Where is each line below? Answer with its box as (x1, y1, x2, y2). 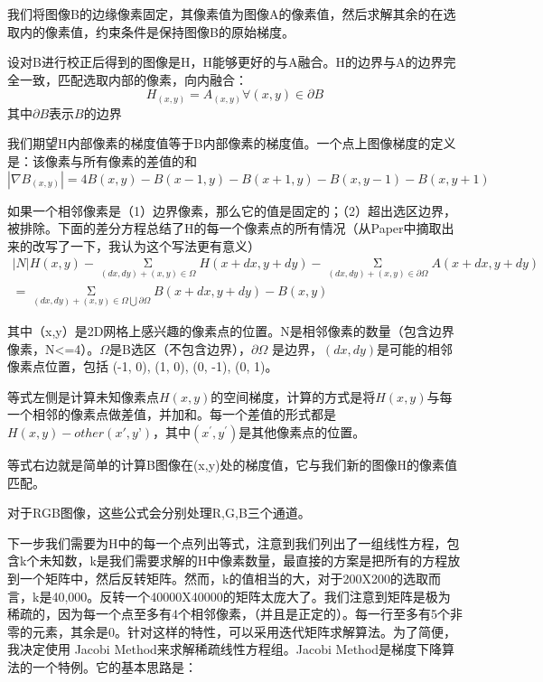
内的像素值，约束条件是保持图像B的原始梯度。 (19, 22, 295, 41)
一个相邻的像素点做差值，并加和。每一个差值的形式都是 (7, 405, 336, 424)
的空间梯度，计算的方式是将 (211, 387, 376, 406)
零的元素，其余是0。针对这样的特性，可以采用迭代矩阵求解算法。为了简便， (7, 621, 456, 640)
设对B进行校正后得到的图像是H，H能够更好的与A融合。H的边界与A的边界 (7, 52, 444, 71)
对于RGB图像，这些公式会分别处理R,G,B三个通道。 (7, 503, 311, 522)
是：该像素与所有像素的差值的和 (7, 152, 197, 171)
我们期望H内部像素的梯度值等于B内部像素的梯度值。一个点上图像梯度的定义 (7, 134, 456, 153)
